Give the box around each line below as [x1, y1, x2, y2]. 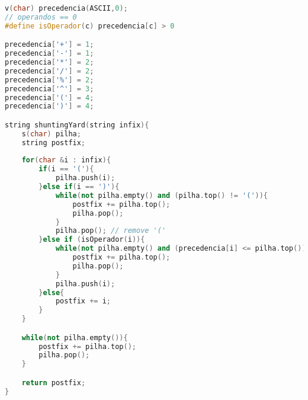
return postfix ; [21, 378, 86, 387]
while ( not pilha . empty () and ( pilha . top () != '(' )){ [55, 191, 268, 200]
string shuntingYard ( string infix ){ [5, 120, 149, 129]
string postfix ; [21, 138, 86, 147]
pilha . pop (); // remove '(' [55, 226, 166, 235]
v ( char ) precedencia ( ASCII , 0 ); [5, 4, 128, 12]
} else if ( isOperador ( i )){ [38, 235, 145, 244]
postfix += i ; [55, 297, 111, 306]
